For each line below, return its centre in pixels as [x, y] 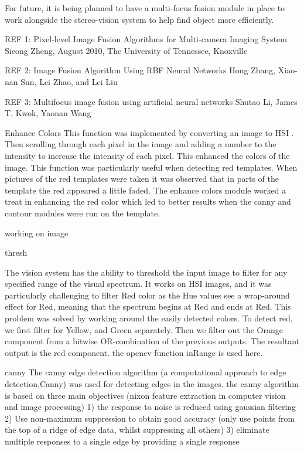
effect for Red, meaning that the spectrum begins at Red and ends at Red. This [148, 306]
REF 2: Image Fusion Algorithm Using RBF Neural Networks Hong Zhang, [140, 70]
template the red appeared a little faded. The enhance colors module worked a [146, 190]
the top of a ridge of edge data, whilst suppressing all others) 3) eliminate [137, 430]
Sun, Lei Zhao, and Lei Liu [69, 81]
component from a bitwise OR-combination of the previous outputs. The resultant [152, 341]
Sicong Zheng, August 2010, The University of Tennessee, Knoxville [126, 50]
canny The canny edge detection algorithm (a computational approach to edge [146, 372]
